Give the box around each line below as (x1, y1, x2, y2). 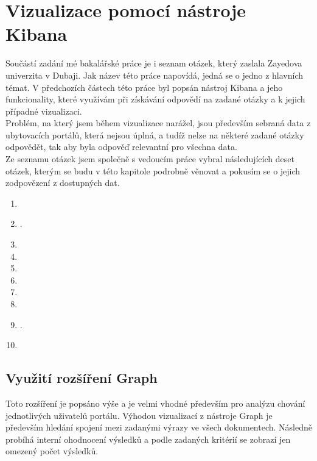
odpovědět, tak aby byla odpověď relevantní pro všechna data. (5, 140, 237, 153)
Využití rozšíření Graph (5, 368, 158, 387)
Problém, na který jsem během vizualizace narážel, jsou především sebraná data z (5, 116, 311, 129)
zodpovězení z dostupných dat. (5, 176, 120, 189)
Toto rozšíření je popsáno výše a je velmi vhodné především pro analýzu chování (5, 396, 305, 409)
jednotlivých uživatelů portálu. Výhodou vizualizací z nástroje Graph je (5, 409, 273, 421)
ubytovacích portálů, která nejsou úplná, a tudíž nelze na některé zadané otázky (5, 128, 304, 141)
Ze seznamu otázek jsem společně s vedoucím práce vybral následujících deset (5, 152, 294, 165)
